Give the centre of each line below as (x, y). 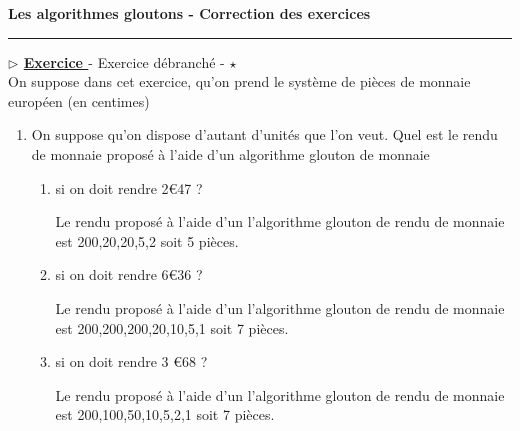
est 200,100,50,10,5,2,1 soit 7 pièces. (165, 414)
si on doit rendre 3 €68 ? (131, 361)
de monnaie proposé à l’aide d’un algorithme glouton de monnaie (230, 153)
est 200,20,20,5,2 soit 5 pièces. (147, 240)
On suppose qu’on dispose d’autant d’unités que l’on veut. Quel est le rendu (264, 134)
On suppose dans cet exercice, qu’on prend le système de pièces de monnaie (239, 81)
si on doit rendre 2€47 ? (129, 187)
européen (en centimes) (79, 100)
